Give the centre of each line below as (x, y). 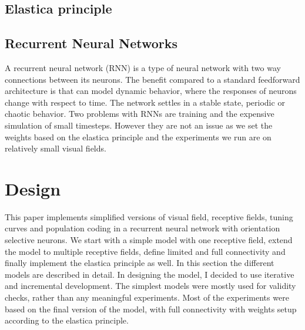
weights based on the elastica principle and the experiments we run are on (138, 137)
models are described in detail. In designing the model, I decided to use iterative (150, 274)
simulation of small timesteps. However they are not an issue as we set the (139, 125)
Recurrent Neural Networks (91, 43)
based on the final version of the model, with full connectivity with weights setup (151, 309)
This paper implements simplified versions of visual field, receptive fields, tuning (149, 216)
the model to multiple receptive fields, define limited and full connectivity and (145, 251)
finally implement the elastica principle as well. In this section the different (140, 263)
